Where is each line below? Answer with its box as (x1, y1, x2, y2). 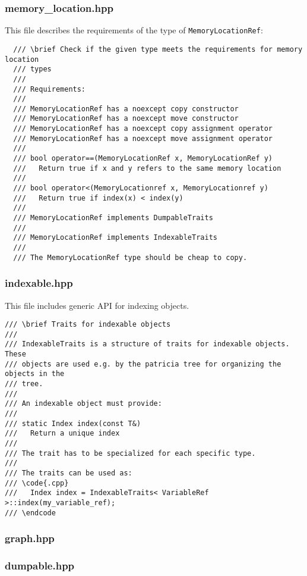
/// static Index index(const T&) (5, 419, 141, 428)
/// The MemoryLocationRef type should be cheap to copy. (13, 253, 248, 262)
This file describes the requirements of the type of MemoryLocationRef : (5, 24, 263, 36)
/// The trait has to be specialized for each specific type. (5, 449, 256, 458)
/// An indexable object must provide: (5, 399, 162, 408)
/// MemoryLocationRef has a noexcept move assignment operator (13, 134, 273, 143)
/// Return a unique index (5, 429, 120, 438)
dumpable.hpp (5, 558, 75, 573)
